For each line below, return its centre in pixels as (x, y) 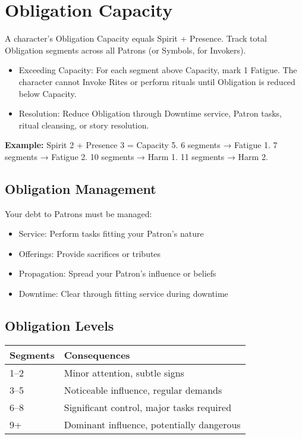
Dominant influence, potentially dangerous (152, 424)
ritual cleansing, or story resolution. (84, 125)
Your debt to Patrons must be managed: (78, 213)
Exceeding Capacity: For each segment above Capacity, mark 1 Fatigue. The (158, 70)
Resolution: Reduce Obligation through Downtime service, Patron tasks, (150, 113)
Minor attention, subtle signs (124, 372)
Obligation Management (81, 188)
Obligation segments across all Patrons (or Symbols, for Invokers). (125, 50)
